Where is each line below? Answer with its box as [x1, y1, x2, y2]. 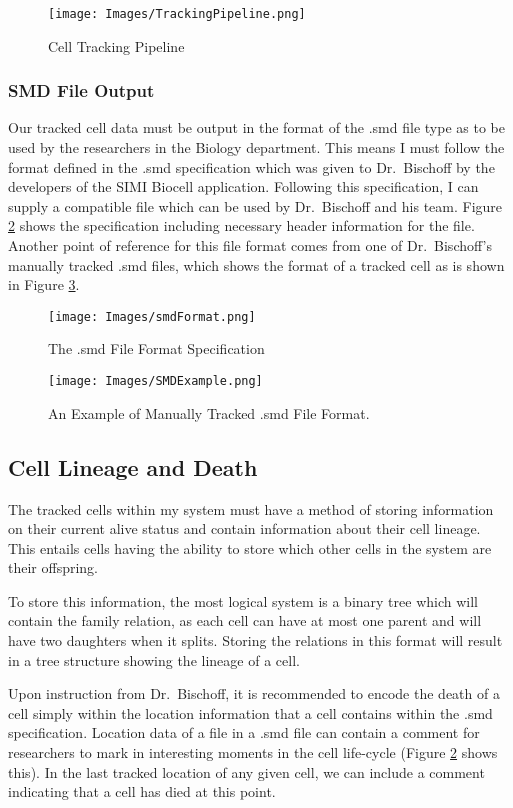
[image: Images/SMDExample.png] [48, 374, 263, 389]
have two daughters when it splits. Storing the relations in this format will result [8, 630, 503, 651]
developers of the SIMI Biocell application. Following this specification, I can [8, 176, 479, 197]
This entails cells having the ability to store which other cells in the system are [8, 537, 492, 558]
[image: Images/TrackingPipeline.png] [48, 7, 306, 21]
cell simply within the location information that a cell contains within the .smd [8, 702, 493, 723]
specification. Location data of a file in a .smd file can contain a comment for [8, 722, 480, 743]
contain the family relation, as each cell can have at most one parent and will [8, 610, 482, 631]
